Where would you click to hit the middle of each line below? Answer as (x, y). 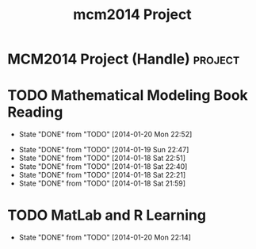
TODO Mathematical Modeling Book (128, 96)
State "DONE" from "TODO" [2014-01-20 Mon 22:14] (105, 238)
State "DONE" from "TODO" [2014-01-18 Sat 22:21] (102, 175)
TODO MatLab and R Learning (107, 215)
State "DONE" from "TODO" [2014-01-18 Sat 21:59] (102, 183)
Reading (35, 112)
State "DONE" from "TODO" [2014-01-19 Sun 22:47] (104, 150)
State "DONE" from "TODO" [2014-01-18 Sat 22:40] (103, 167)
